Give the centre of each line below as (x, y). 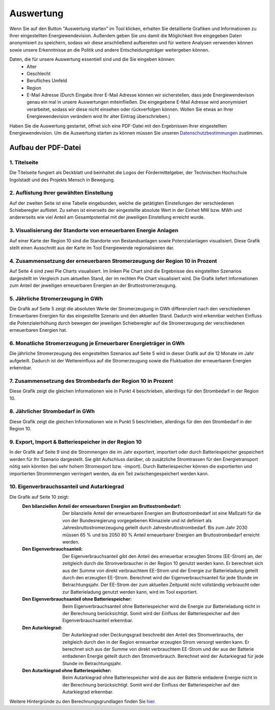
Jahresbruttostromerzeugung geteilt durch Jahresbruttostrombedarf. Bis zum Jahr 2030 (155, 528)
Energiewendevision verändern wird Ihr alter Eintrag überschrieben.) (99, 116)
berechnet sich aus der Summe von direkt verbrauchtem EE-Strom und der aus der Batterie (158, 649)
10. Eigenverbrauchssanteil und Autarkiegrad (67, 486)
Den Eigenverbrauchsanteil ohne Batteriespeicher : (77, 599)
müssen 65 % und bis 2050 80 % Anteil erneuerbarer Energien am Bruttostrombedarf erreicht (161, 535)
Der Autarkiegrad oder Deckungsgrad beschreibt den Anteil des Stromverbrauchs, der (153, 635)
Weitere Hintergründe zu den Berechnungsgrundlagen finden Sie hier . (83, 701)
